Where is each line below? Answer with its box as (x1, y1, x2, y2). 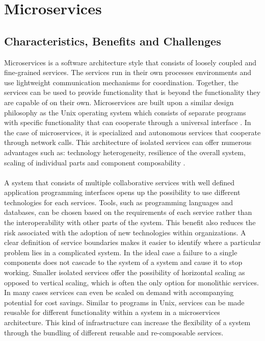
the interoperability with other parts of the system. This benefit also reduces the (4, 217, 256, 228)
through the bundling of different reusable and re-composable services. (4, 327, 224, 337)
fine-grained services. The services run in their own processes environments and (4, 67, 252, 78)
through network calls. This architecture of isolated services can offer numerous (4, 137, 252, 148)
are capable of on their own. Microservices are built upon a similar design (4, 96, 234, 107)
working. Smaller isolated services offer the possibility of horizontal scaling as (4, 267, 245, 278)
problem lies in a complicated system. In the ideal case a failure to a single (4, 247, 237, 257)
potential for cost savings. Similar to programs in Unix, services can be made (4, 297, 245, 307)
